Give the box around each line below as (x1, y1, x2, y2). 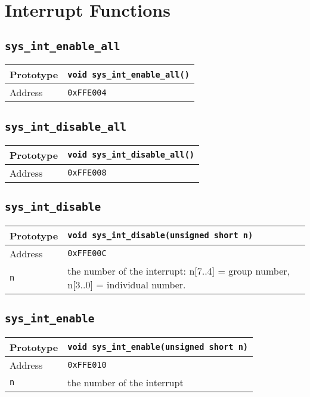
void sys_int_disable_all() (67, 150, 195, 160)
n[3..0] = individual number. (67, 277, 186, 291)
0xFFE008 (67, 168, 107, 178)
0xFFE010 (67, 360, 107, 370)
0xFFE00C (67, 248, 107, 258)
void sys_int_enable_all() (67, 69, 190, 79)
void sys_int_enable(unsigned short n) (67, 342, 249, 352)
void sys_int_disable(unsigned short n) (67, 230, 253, 241)
